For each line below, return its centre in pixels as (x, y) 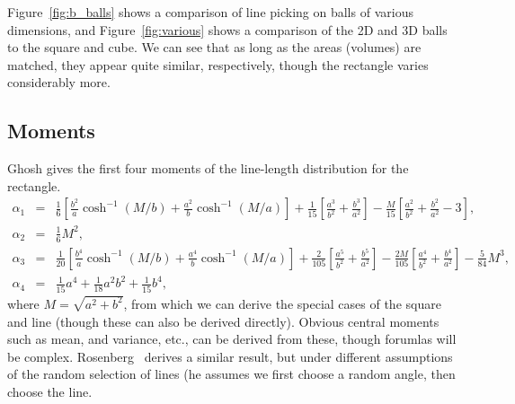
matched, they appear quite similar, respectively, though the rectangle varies (218, 64)
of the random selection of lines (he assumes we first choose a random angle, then (231, 374)
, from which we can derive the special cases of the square (282, 303)
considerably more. (59, 82)
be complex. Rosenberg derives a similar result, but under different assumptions (230, 356)
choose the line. (50, 391)
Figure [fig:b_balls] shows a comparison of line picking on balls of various (210, 12)
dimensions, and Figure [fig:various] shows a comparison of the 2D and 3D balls (227, 29)
